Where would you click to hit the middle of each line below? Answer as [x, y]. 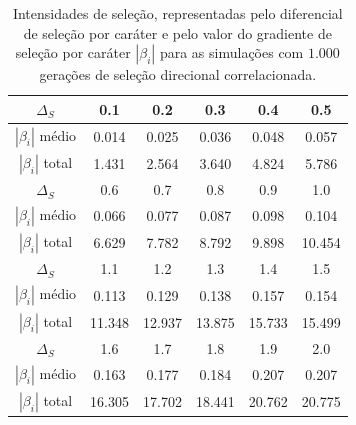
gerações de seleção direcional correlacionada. [178, 74]
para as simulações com [231, 52]
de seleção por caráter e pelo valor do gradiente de [177, 32]
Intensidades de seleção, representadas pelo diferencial [177, 13]
